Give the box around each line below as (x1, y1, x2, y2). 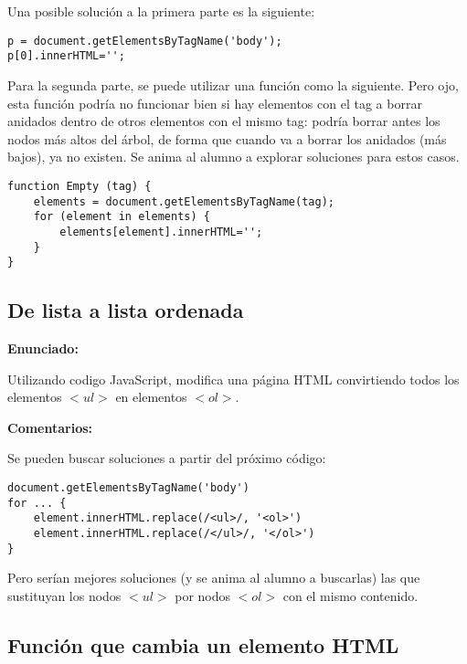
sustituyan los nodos (7, 585, 122, 605)
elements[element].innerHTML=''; (59, 225, 263, 238)
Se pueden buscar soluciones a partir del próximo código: (7, 448, 326, 468)
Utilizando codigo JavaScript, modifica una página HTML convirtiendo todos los (7, 369, 460, 388)
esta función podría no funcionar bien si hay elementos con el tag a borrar (7, 93, 422, 112)
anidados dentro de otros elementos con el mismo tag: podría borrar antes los (7, 111, 440, 131)
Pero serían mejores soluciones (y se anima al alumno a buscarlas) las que (7, 568, 420, 587)
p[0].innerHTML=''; (7, 49, 125, 63)
